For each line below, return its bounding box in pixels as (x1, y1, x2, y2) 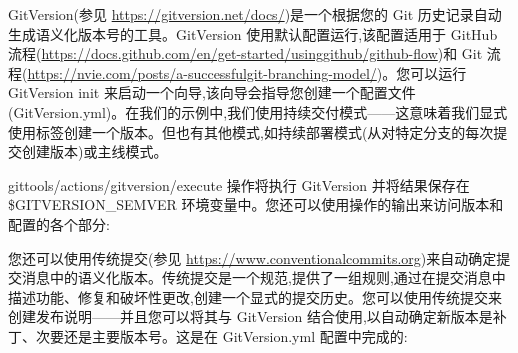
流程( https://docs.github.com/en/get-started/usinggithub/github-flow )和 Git (8, 43, 483, 64)
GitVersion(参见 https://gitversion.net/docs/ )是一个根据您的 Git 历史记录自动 (8, 4, 502, 24)
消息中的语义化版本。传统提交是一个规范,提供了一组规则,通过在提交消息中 (21, 267, 506, 288)
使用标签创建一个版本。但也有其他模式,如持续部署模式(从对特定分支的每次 (8, 121, 494, 142)
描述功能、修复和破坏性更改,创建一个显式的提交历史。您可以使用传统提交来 (8, 286, 502, 307)
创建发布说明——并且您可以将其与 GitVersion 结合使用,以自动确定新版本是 (8, 306, 493, 327)
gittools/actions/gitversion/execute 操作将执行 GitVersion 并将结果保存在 (8, 174, 470, 195)
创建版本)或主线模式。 (21, 141, 168, 162)
